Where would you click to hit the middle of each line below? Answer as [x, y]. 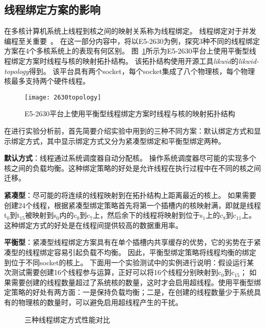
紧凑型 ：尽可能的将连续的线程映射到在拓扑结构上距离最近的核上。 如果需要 [130, 195]
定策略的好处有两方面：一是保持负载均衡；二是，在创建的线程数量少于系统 [129, 292]
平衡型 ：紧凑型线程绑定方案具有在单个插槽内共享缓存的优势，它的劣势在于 [129, 242]
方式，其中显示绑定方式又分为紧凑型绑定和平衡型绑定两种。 [125, 141]
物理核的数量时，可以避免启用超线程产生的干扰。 [100, 302]
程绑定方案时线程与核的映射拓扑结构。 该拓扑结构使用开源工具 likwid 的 [121, 60]
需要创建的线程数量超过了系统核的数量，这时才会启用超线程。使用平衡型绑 [136, 282]
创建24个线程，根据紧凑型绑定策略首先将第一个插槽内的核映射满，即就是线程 [132, 205]
